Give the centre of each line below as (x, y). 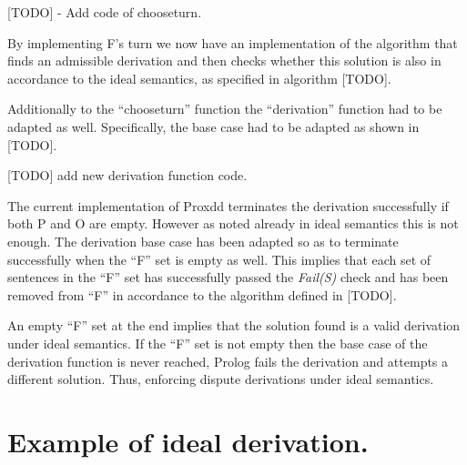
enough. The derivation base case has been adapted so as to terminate (203, 241)
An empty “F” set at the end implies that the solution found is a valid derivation (234, 325)
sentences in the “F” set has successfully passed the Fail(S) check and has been (228, 277)
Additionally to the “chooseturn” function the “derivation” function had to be (225, 109)
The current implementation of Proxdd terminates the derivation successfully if (228, 205)
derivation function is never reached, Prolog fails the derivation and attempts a (228, 361)
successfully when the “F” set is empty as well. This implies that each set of (219, 259)
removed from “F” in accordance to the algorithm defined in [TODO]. (202, 294)
